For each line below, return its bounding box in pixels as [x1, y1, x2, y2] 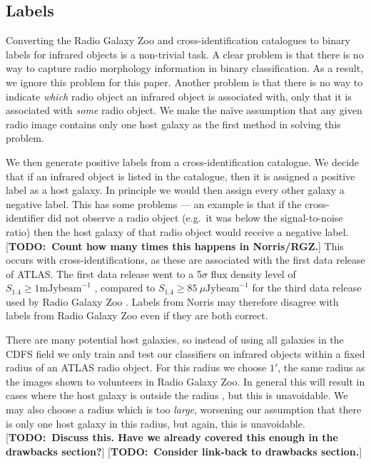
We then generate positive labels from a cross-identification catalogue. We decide [6, 154, 360, 169]
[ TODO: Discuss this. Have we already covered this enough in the [6, 430, 338, 445]
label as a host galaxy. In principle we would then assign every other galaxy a [6, 182, 345, 197]
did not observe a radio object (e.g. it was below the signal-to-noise [47, 210, 343, 225]
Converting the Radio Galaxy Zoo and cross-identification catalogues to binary [6, 33, 350, 48]
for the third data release [252, 280, 362, 295]
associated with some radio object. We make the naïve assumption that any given [6, 103, 362, 118]
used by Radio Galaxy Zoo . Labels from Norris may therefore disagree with [6, 294, 339, 309]
